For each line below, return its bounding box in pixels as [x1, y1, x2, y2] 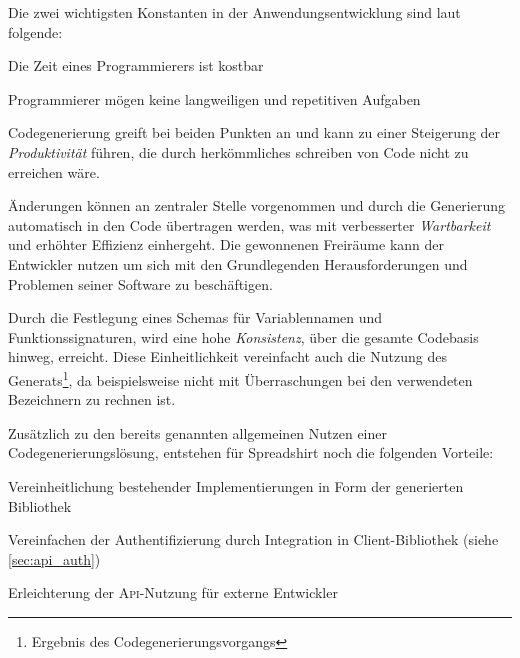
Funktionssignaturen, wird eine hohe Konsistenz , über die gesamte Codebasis [8, 326, 479, 347]
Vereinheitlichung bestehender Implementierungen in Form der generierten [8, 475, 464, 496]
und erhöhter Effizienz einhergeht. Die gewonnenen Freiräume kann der [8, 234, 445, 255]
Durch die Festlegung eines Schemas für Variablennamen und [8, 307, 383, 328]
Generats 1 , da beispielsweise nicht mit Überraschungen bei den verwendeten [8, 366, 473, 390]
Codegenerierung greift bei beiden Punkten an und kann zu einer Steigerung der [8, 122, 501, 143]
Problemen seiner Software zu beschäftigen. [8, 273, 273, 294]
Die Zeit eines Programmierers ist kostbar [8, 55, 264, 76]
